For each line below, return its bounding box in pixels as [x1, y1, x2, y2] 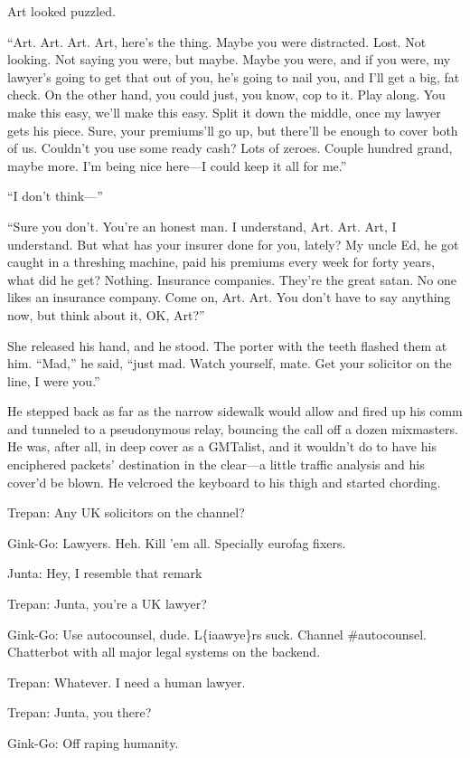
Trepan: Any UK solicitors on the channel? [7, 503, 245, 522]
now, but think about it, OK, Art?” [7, 305, 205, 324]
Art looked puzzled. [7, 2, 116, 20]
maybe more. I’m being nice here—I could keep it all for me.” [7, 156, 347, 175]
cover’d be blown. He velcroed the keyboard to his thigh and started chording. [7, 472, 441, 491]
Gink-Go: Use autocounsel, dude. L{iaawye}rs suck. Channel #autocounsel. [7, 624, 427, 643]
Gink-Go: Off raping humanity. [7, 734, 179, 752]
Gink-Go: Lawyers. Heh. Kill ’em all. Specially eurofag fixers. [7, 533, 346, 552]
